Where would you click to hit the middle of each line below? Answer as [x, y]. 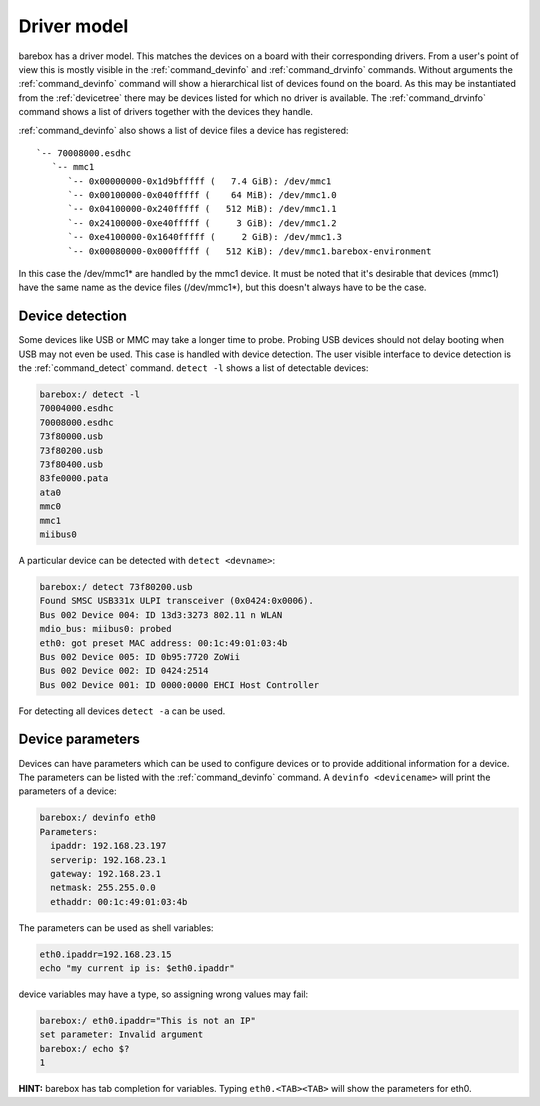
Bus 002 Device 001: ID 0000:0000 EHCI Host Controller [179, 684]
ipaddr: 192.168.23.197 [108, 846]
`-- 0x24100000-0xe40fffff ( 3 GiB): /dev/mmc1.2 [202, 223]
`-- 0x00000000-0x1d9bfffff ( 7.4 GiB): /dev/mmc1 [199, 181]
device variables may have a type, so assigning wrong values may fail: [163, 994]
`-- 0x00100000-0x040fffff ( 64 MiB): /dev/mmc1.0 [202, 195]
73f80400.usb [71, 464]
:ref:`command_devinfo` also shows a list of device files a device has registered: [183, 130]
